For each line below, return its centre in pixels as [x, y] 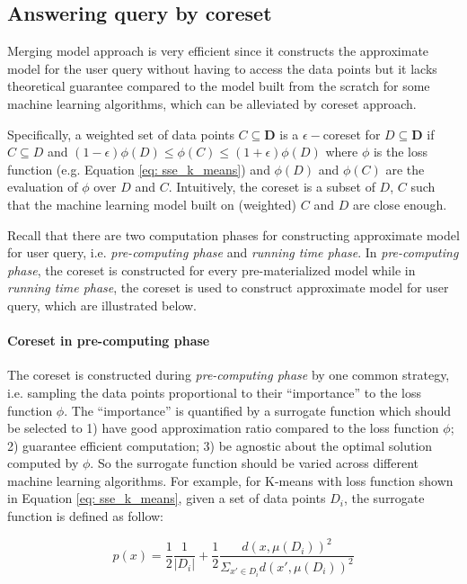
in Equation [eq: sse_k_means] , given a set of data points [167, 498]
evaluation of [43, 187]
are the [405, 169]
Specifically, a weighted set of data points [121, 134]
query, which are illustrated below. [102, 305]
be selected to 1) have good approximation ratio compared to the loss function [223, 428]
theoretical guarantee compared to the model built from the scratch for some [219, 86]
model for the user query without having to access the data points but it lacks [222, 68]
